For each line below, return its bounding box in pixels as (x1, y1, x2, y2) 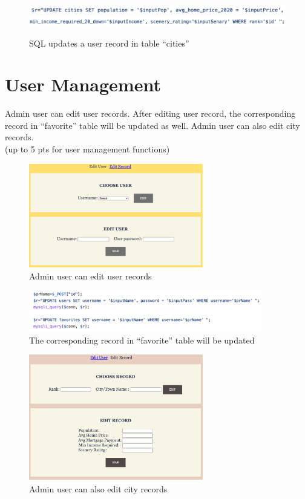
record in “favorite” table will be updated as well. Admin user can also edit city (5, 119, 300, 131)
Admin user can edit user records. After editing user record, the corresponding (5, 107, 296, 120)
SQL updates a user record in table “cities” (29, 36, 189, 49)
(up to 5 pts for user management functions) (5, 143, 170, 155)
